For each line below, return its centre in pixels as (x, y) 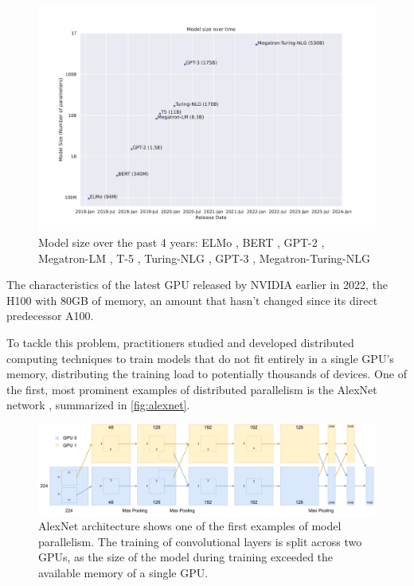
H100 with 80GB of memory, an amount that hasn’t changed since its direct (192, 300)
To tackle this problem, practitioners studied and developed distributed (180, 342)
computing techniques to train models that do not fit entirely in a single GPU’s (200, 358)
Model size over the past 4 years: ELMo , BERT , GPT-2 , (182, 242)
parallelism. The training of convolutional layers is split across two (200, 541)
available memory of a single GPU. (123, 572)
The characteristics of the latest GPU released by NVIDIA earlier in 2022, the (197, 285)
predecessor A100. (50, 316)
